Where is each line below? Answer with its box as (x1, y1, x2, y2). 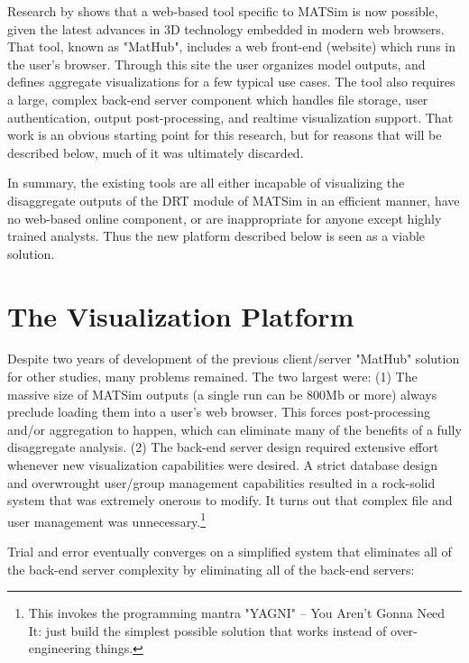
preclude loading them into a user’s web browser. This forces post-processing (7, 402, 431, 421)
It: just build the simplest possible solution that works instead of (28, 621, 387, 640)
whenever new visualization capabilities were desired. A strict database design (7, 456, 437, 474)
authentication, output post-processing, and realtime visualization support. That (7, 107, 454, 126)
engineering (28, 639, 92, 658)
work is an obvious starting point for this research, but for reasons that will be (7, 125, 442, 144)
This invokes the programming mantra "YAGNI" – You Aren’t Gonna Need (28, 603, 446, 622)
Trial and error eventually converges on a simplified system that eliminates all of (7, 542, 452, 561)
